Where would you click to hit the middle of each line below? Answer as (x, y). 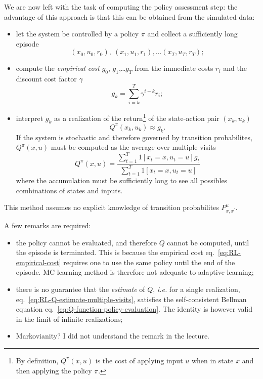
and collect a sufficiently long (192, 34)
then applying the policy (54, 370)
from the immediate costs (174, 68)
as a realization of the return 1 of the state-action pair (137, 117)
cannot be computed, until (208, 242)
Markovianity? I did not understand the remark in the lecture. (113, 336)
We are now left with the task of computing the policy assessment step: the (121, 7)
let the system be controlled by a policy (77, 34)
